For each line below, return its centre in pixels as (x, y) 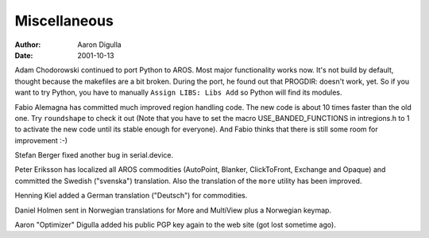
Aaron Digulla (100, 45)
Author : (28, 45)
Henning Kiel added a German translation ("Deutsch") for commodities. (131, 196)
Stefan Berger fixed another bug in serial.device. (94, 155)
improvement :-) (41, 140)
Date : (24, 55)
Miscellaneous (64, 21)
